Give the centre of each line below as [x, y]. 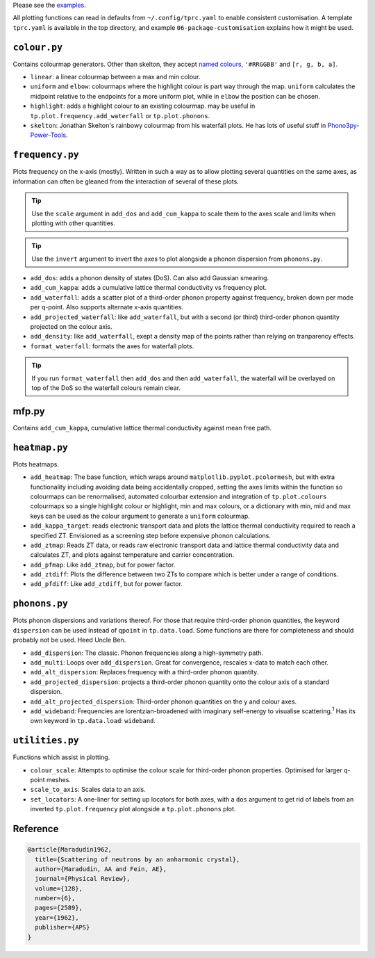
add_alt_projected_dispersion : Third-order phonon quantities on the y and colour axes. [164, 701]
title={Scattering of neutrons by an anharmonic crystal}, [137, 859]
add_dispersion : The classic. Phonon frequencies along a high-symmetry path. [147, 653]
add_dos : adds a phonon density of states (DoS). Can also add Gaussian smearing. [150, 278]
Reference [36, 828]
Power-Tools [48, 135]
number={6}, [55, 898]
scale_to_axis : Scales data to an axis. [88, 790]
